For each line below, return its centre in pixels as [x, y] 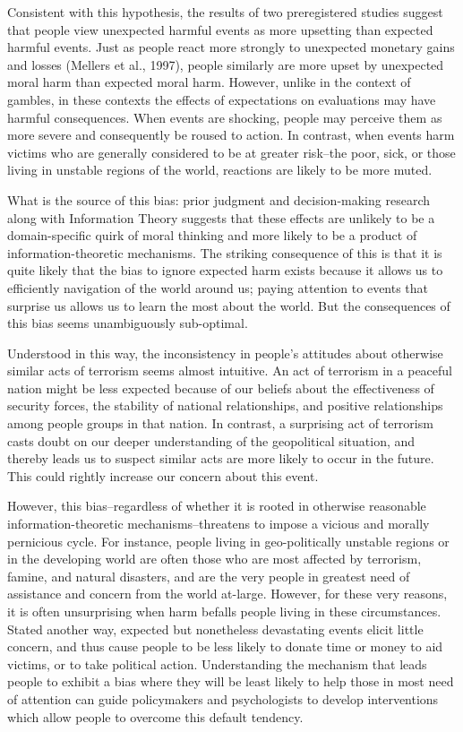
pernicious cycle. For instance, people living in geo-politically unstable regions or [228, 541]
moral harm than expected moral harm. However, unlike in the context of [209, 82]
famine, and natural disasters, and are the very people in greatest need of [209, 576]
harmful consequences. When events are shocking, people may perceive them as [225, 117]
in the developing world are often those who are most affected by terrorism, [214, 559]
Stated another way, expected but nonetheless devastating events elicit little [215, 629]
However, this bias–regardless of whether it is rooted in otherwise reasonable [217, 506]
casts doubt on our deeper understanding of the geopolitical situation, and [211, 440]
